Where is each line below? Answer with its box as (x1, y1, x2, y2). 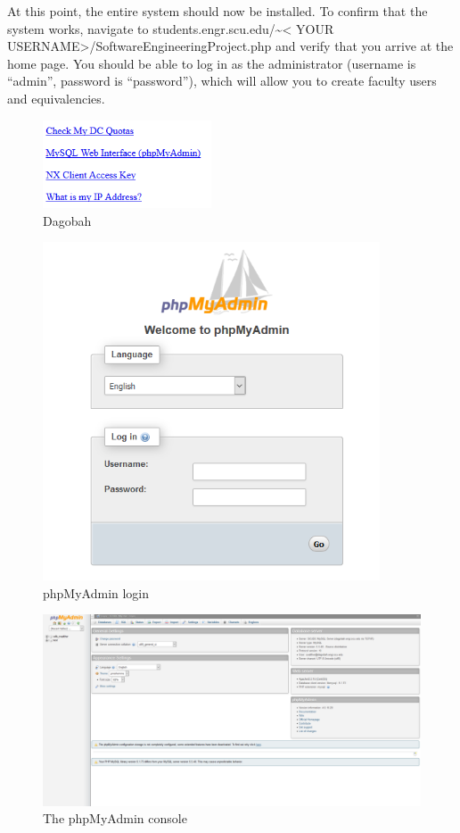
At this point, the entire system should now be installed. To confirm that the (7, 2, 428, 20)
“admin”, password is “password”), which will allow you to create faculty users (7, 71, 437, 90)
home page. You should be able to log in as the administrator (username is (7, 54, 416, 72)
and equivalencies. (7, 88, 105, 107)
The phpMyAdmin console (43, 809, 187, 828)
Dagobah (43, 211, 92, 229)
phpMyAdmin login (43, 583, 150, 602)
